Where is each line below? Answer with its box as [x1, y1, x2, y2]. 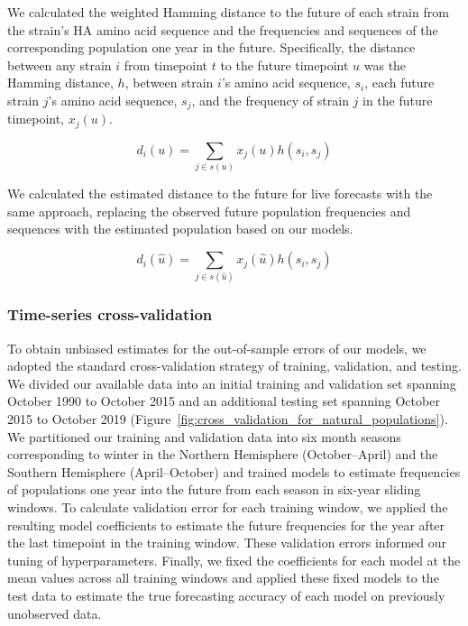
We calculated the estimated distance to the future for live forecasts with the [7, 184, 433, 203]
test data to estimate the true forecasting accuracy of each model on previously [7, 585, 445, 604]
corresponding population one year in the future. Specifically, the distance [7, 38, 416, 57]
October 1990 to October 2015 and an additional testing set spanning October [7, 391, 440, 410]
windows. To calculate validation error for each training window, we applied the [7, 497, 448, 516]
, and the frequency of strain [191, 90, 349, 109]
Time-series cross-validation [7, 303, 213, 326]
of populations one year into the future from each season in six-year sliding [7, 480, 421, 499]
